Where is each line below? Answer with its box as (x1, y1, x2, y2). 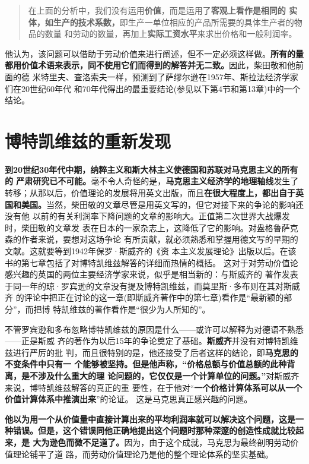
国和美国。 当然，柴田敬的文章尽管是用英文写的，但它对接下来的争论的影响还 (5, 198, 304, 210)
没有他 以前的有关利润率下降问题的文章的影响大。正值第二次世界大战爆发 (5, 210, 290, 222)
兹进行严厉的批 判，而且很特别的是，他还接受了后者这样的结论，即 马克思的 (5, 346, 298, 358)
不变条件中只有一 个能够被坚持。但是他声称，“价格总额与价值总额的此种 (5, 358, 287, 370)
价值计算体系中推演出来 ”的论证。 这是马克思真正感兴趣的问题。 (5, 393, 253, 405)
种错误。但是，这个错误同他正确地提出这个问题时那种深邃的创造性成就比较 (5, 424, 295, 437)
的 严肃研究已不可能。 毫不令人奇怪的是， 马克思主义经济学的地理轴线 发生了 (5, 175, 299, 187)
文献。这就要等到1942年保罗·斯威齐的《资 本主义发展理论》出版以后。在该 (5, 245, 297, 257)
